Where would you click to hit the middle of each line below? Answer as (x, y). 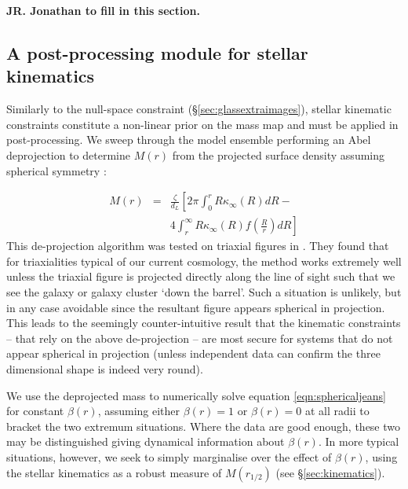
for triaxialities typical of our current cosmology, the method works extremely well (204, 261)
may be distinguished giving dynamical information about (146, 441)
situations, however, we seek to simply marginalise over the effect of (169, 456)
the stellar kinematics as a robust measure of (114, 472)
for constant (35, 411)
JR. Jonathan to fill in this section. (103, 10)
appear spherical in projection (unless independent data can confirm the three (193, 353)
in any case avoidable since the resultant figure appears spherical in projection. (196, 307)
